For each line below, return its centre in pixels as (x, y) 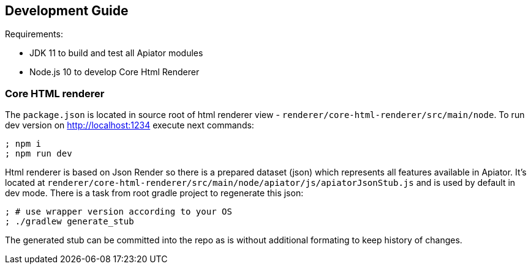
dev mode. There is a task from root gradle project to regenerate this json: (154, 193)
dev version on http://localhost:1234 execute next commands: (130, 125)
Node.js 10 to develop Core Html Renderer (115, 72)
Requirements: (34, 34)
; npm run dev (39, 154)
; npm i (23, 144)
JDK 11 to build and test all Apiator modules (116, 53)
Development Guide (67, 11)
